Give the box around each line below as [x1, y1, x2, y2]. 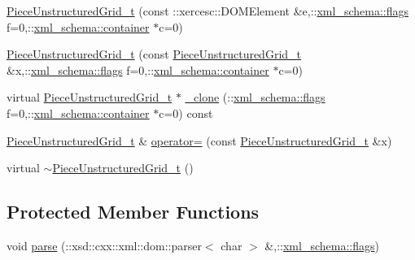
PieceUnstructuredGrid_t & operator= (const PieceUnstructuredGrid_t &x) [7, 132, 392, 149]
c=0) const [159, 104, 213, 121]
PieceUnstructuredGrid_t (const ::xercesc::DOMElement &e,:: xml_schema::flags [7, 2, 408, 19]
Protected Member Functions [7, 199, 260, 224]
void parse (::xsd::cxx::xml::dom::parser [7, 236, 202, 253]
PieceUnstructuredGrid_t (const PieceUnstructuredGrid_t [7, 45, 302, 63]
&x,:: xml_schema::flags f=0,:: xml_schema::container [7, 61, 269, 78]
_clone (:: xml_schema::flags [185, 89, 325, 106]
